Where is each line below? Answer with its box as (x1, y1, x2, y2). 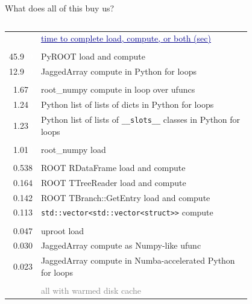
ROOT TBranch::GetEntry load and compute (40, 191, 210, 203)
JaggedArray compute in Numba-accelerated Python (40, 254, 235, 267)
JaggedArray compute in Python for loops (40, 65, 197, 78)
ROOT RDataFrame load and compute (40, 161, 186, 173)
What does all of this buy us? (5, 2, 115, 14)
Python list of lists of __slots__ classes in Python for (40, 113, 241, 126)
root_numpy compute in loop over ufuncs (40, 83, 195, 96)
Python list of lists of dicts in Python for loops (40, 98, 214, 111)
